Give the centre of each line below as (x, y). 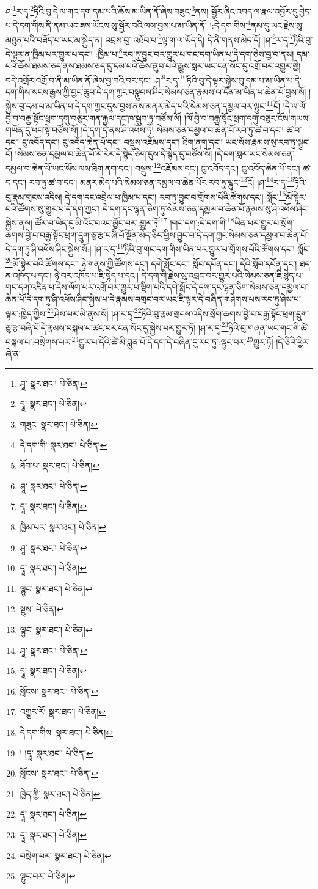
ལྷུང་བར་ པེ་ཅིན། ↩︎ (48, 876)
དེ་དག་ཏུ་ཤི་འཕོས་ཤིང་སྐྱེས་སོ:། (49, 248)
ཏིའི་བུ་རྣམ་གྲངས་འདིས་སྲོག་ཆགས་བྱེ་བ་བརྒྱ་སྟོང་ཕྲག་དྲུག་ (225, 313)
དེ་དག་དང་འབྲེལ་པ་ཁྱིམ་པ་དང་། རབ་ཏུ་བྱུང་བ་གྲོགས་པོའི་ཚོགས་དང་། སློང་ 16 (175, 196)
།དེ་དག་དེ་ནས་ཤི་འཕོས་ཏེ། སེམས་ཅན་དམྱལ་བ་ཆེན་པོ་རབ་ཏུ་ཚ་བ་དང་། (182, 130)
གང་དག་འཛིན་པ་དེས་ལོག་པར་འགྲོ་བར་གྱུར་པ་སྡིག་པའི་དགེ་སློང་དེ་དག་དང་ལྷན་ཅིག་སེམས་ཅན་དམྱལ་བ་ (157, 287)
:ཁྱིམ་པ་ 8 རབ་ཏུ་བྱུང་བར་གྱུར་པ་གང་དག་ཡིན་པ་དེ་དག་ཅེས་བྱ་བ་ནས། (195, 53)
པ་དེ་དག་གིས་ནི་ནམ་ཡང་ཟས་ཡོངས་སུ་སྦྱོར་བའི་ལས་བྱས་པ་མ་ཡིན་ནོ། (107, 25)
